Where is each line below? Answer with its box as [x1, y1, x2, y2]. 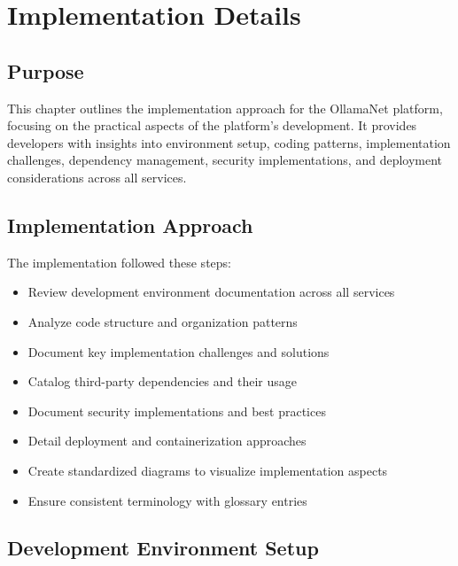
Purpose [7, 57, 84, 84]
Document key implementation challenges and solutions [27, 342, 330, 361]
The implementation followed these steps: [7, 252, 231, 271]
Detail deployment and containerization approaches [27, 431, 307, 450]
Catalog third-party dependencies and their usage [27, 372, 298, 391]
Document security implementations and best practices [27, 401, 326, 420]
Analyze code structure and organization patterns [27, 312, 298, 330]
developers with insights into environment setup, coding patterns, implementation [7, 133, 451, 151]
